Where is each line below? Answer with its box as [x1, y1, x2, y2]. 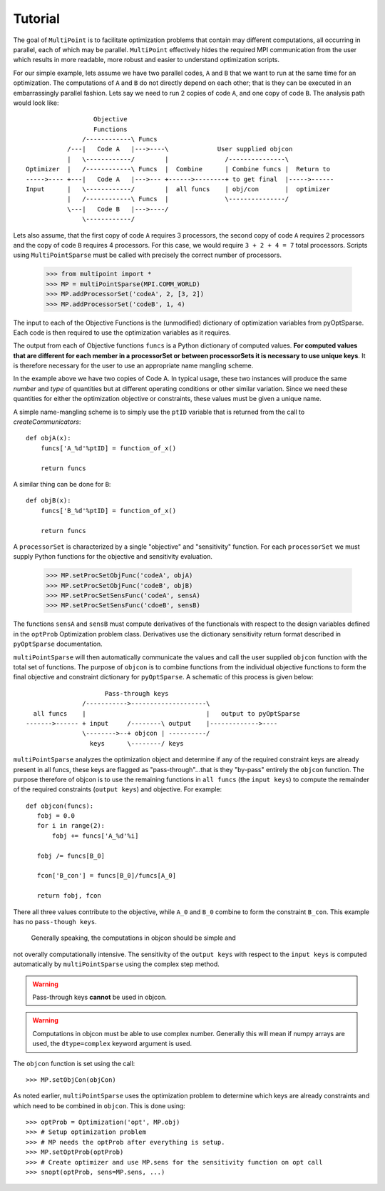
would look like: [13, 98, 59, 107]
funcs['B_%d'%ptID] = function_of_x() [40, 507, 177, 515]
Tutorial [13, 11, 61, 26]
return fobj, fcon [36, 892, 101, 900]
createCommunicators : [13, 417, 81, 426]
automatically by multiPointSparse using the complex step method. [13, 960, 220, 968]
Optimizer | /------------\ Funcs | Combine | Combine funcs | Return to [26, 165, 331, 173]
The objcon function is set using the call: [13, 1059, 135, 1068]
